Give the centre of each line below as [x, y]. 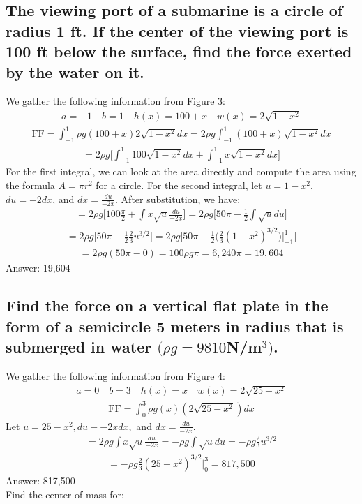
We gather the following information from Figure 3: [115, 101]
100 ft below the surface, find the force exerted [179, 51]
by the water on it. [75, 72]
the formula [30, 185]
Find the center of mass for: [65, 494]
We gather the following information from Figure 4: [115, 375]
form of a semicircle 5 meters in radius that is [175, 326]
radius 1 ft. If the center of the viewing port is [177, 30]
